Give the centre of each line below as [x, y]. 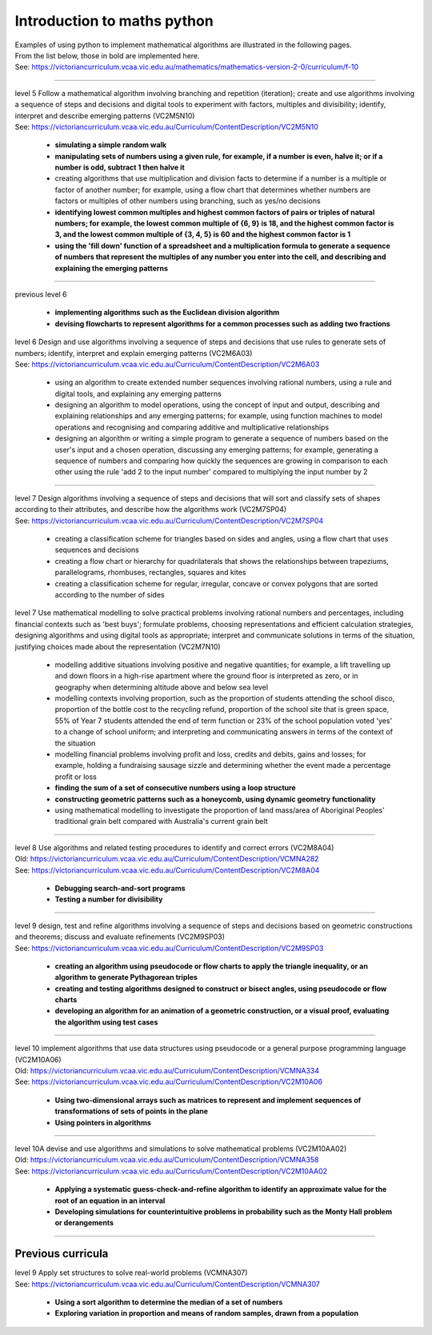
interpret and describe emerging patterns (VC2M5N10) [105, 115]
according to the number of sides [110, 594]
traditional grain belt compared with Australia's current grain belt [161, 821]
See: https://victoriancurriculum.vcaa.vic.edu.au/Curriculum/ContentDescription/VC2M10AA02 [171, 1171]
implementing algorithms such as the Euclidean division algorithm [167, 313]
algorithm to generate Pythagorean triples [126, 977]
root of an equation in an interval [110, 1201]
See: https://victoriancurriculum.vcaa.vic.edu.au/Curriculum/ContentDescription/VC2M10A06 [169, 1082]
